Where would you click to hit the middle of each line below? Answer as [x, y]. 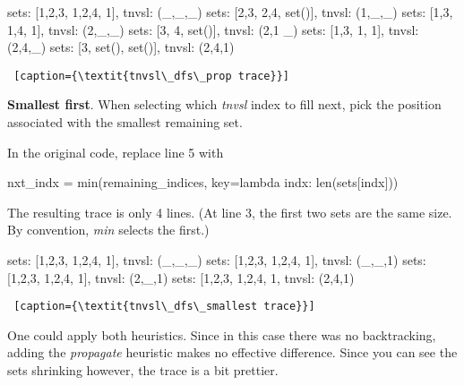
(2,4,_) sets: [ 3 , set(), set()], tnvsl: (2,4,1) [121, 47]
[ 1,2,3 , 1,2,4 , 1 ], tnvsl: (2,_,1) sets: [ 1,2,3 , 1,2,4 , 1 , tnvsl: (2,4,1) [181, 277]
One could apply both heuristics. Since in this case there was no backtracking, [222, 334]
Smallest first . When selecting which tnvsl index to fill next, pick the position [224, 104]
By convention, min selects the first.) [108, 230]
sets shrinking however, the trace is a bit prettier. [143, 370]
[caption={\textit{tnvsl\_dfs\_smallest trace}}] [164, 307]
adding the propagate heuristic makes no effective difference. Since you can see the [232, 352]
